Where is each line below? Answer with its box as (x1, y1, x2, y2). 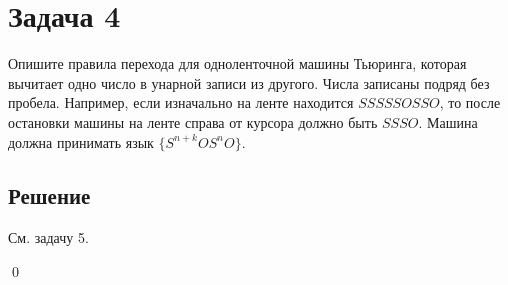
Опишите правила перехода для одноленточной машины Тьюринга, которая (8, 53, 467, 74)
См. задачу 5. (8, 227, 89, 248)
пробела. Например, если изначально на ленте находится (8, 92, 354, 113)
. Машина (418, 111, 478, 132)
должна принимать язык (8, 131, 154, 152)
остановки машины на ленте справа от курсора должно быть (8, 111, 378, 132)
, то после (439, 92, 501, 113)
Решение (8, 180, 91, 211)
